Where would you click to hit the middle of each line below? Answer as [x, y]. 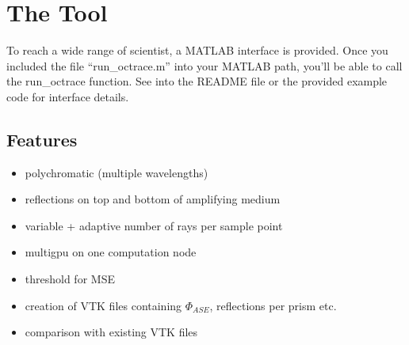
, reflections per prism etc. [273, 305]
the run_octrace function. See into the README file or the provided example [197, 81]
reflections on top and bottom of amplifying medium [153, 199]
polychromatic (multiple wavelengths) [117, 172]
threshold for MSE [70, 279]
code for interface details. [68, 96]
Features [42, 139]
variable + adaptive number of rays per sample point [154, 225]
